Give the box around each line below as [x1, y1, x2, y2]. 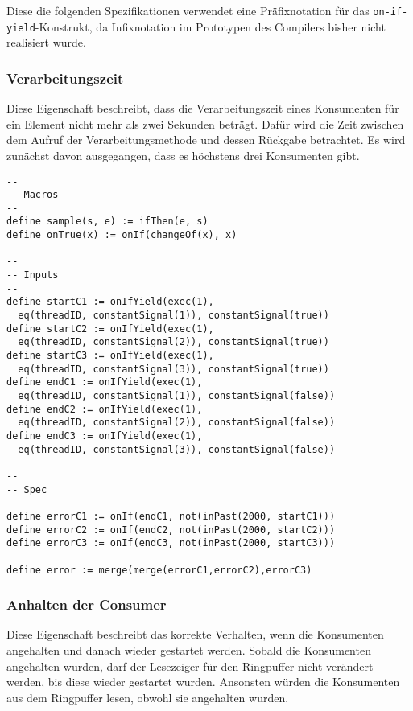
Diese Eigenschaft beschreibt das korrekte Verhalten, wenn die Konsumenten [6, 626, 384, 643]
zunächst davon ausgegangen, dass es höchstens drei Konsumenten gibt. [6, 146, 360, 163]
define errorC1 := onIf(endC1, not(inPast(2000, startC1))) [6, 510, 336, 522]
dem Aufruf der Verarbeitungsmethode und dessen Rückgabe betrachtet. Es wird [6, 131, 406, 148]
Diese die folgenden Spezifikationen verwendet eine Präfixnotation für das [6, 2, 370, 18]
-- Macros [6, 189, 59, 201]
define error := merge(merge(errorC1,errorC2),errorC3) [6, 564, 312, 576]
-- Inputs [6, 269, 59, 282]
